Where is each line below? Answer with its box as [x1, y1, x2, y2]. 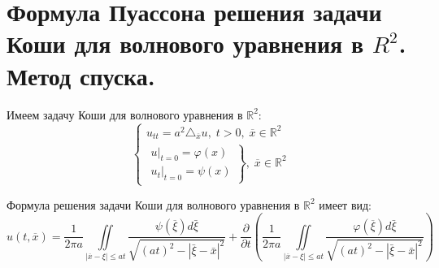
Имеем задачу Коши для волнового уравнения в [7, 106, 243, 123]
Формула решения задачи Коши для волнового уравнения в [7, 196, 300, 213]
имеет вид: [319, 196, 372, 213]
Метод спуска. [7, 58, 155, 92]
